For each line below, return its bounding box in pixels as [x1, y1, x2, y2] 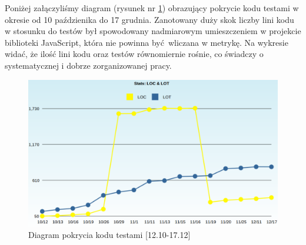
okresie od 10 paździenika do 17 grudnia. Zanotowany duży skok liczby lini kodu [5, 13, 294, 25]
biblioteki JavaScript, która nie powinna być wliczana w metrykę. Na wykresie [5, 36, 288, 48]
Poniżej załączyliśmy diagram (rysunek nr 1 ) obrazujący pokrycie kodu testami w [5, 2, 299, 14]
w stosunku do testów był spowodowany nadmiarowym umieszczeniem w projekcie [5, 25, 301, 37]
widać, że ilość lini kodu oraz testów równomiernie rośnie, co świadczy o [5, 48, 264, 60]
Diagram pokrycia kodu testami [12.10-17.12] [28, 229, 191, 241]
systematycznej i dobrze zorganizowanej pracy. [5, 59, 172, 71]
